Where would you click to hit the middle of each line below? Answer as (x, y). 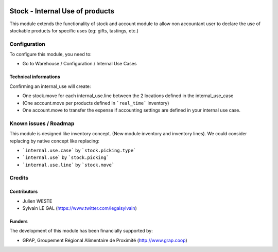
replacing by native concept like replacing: (55, 141)
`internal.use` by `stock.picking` (66, 157)
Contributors (24, 192)
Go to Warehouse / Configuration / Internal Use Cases (80, 64)
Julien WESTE (37, 201)
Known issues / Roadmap (42, 123)
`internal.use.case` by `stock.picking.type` (79, 150)
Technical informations (35, 77)
